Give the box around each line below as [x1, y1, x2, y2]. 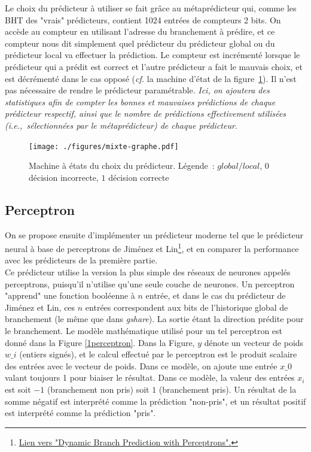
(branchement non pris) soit [47, 383, 150, 395]
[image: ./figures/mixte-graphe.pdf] [29, 142, 179, 151]
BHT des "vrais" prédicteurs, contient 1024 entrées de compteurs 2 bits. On [5, 13, 281, 26]
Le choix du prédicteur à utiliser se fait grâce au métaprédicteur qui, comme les [5, 2, 297, 14]
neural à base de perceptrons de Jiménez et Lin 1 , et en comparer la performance [5, 241, 299, 254]
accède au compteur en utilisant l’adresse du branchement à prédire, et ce [5, 25, 275, 38]
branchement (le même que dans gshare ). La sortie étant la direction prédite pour [5, 313, 304, 325]
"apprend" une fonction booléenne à [5, 289, 135, 302]
